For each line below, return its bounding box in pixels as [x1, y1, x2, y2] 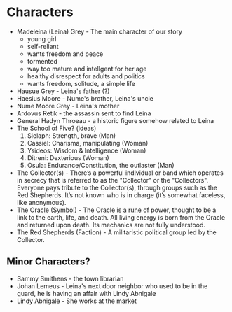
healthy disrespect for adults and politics [27, 71, 145, 80]
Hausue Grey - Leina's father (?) [16, 87, 110, 95]
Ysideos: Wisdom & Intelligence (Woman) [27, 146, 146, 155]
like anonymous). [16, 198, 67, 206]
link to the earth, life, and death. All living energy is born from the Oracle [16, 213, 226, 221]
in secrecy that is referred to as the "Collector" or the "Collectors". [16, 176, 209, 184]
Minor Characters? [6, 256, 90, 268]
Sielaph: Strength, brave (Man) [27, 131, 116, 140]
